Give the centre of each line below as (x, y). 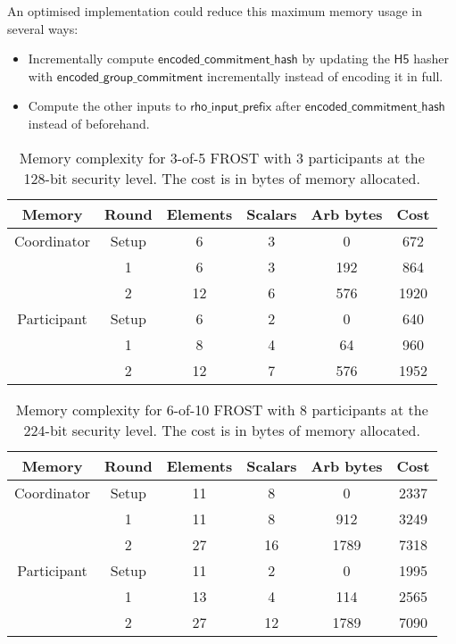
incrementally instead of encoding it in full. (325, 75)
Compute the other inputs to (107, 106)
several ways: (43, 28)
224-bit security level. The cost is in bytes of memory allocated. (222, 430)
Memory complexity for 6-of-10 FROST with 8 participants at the (222, 409)
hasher (431, 59)
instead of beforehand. (89, 123)
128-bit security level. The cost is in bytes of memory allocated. (222, 178)
